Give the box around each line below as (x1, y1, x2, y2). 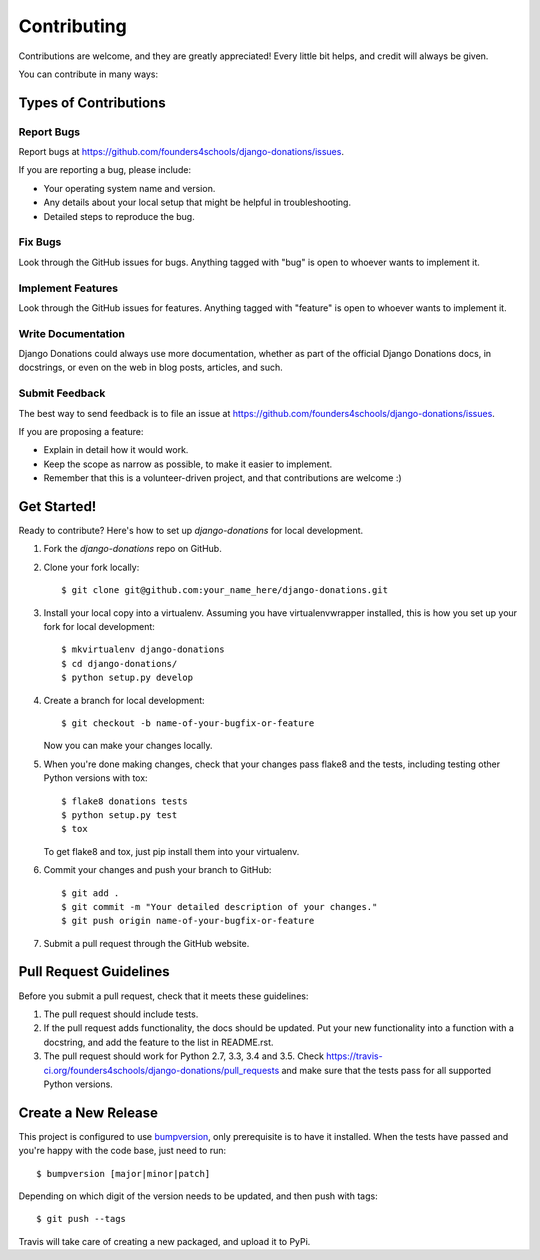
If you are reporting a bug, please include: (18, 164, 192, 176)
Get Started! (18, 498, 97, 515)
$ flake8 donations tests (61, 795, 189, 807)
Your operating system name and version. (43, 182, 216, 194)
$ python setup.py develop (61, 672, 194, 684)
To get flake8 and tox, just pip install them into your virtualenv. (43, 845, 300, 857)
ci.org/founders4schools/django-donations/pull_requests (43, 1064, 280, 1076)
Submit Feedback (18, 386, 106, 400)
